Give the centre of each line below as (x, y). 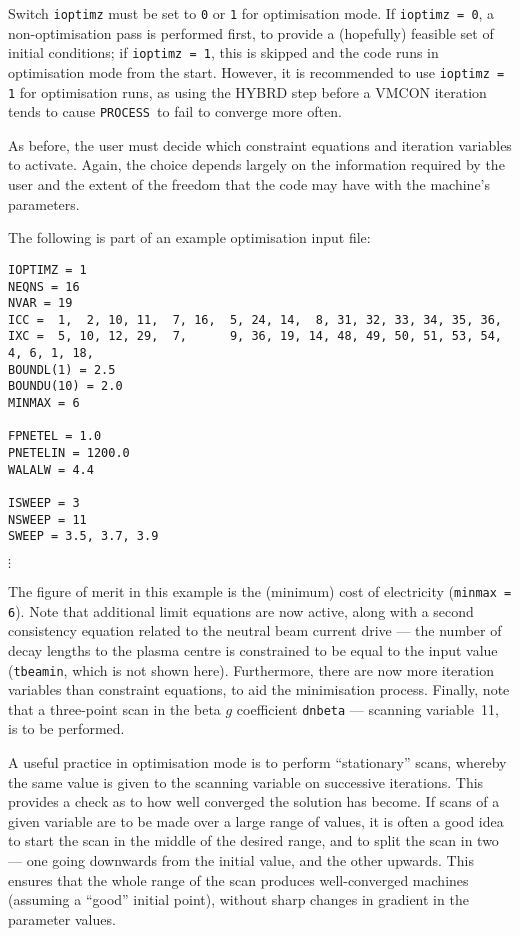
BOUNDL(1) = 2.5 (62, 369)
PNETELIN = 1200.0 (69, 453)
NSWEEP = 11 (47, 519)
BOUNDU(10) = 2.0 (65, 386)
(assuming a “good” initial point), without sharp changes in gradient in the (238, 899)
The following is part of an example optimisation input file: (189, 237)
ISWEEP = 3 (44, 503)
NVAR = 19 (40, 303)
